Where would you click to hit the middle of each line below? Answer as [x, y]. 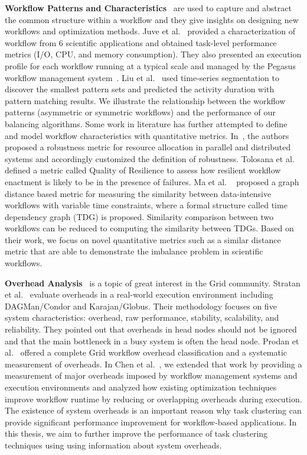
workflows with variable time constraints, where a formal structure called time [146, 205]
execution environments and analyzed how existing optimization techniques [141, 387]
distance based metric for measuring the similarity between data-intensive [138, 193]
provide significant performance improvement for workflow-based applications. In [151, 422]
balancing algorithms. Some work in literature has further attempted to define [146, 123]
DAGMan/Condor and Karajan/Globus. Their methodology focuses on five [141, 306]
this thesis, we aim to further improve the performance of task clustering [136, 433]
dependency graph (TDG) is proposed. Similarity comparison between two [139, 216]
